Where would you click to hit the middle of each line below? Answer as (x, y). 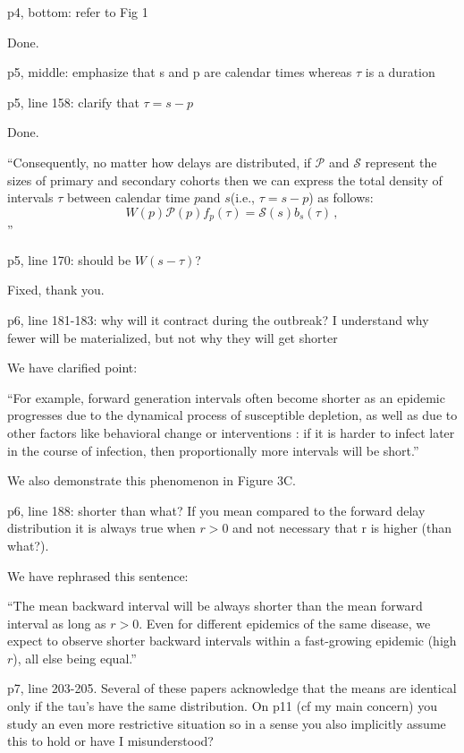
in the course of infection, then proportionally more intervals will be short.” (213, 450)
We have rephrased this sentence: (98, 575)
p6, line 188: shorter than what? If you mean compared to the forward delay (216, 510)
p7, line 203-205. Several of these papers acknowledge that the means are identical (232, 688)
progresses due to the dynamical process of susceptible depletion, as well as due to (232, 415)
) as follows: (341, 197)
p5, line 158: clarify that (73, 102)
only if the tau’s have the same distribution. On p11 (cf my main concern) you (222, 706)
